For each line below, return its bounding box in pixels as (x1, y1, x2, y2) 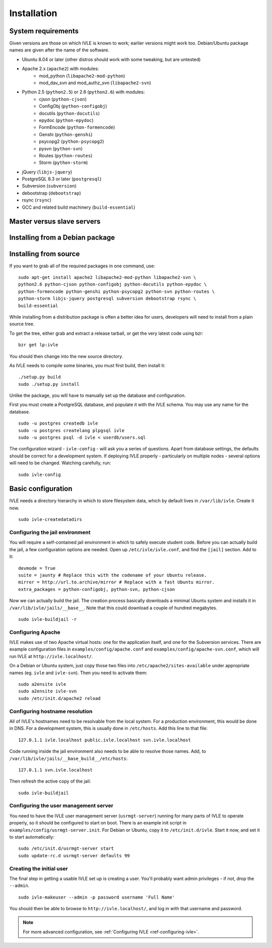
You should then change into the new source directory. (9, 353, 123, 359)
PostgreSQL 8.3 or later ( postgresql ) (22, 176, 102, 182)
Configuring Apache (9, 628, 60, 635)
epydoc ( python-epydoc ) (39, 117, 94, 123)
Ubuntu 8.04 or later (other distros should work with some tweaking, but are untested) (22, 56, 201, 63)
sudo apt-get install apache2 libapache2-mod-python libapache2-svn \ (18, 274, 196, 280)
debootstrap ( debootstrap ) (22, 190, 82, 196)
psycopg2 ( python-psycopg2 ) (39, 139, 104, 145)
